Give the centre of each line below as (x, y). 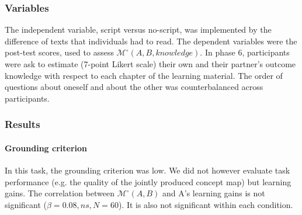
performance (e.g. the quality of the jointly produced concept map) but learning (148, 181)
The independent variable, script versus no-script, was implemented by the (138, 30)
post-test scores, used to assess (59, 52)
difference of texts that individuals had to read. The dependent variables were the (151, 41)
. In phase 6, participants (245, 52)
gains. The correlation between (60, 193)
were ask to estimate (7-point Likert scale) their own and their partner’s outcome (150, 64)
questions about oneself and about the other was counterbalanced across (134, 87)
